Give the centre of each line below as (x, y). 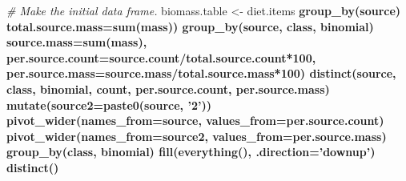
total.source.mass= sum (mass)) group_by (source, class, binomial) (190, 26)
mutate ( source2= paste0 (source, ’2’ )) (109, 105)
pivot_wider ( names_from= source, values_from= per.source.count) (195, 121)
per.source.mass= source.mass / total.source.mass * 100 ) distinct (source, (201, 73)
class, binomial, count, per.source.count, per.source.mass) (168, 88)
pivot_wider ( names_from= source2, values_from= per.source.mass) (197, 136)
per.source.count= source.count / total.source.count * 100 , (161, 57)
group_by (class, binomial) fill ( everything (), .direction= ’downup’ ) (191, 152)
